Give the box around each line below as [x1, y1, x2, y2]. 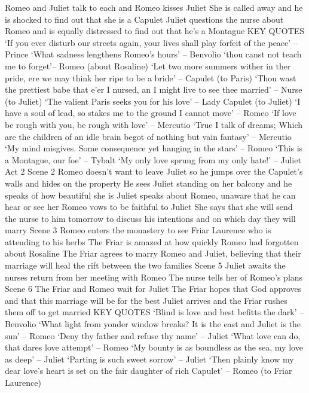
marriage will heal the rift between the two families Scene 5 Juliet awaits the [5, 259, 286, 272]
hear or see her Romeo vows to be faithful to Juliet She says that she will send [5, 200, 293, 213]
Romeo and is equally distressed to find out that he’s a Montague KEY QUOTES [5, 25, 305, 37]
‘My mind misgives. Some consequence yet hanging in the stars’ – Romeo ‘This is [5, 142, 303, 154]
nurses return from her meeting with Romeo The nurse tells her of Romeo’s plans [5, 270, 303, 283]
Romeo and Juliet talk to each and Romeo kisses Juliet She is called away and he [5, 1, 303, 13]
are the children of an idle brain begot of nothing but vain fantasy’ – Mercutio [5, 130, 292, 142]
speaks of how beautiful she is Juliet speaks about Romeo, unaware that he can [5, 188, 296, 201]
